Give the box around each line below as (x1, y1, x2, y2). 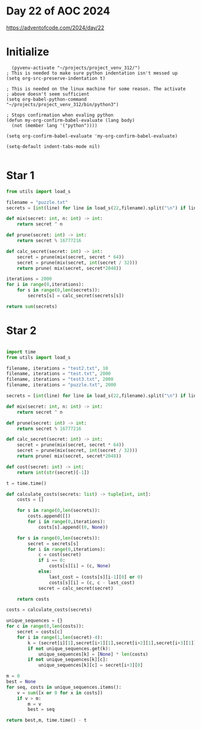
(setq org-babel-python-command (6, 96, 87, 103)
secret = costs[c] (17, 629, 63, 635)
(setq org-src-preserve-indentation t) (6, 75, 106, 82)
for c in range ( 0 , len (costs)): (6, 623, 84, 629)
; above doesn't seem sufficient (6, 91, 90, 97)
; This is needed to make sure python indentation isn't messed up (6, 70, 178, 76)
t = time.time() (6, 480, 47, 486)
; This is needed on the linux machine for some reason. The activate (6, 86, 186, 92)
